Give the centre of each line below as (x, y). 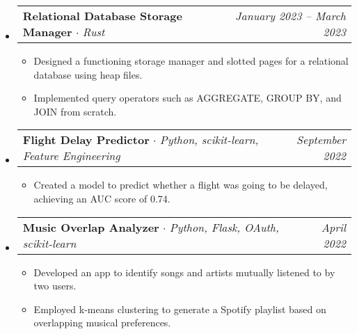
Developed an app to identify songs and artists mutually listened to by (184, 272)
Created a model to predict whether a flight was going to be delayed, (181, 185)
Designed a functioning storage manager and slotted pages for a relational (191, 61)
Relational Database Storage (102, 16)
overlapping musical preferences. (102, 323)
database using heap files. (88, 74)
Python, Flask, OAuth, (224, 227)
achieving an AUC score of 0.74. (102, 198)
